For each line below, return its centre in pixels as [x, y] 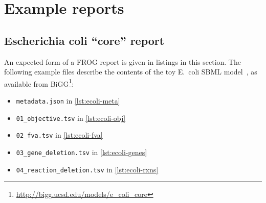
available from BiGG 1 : [39, 83]
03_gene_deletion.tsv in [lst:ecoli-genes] [82, 152]
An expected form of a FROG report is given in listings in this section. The [123, 61]
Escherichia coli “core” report [84, 40]
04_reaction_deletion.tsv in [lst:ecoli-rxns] [87, 169]
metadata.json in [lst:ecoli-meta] [68, 101]
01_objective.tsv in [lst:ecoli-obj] [71, 118]
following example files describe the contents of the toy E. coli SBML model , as [131, 72]
